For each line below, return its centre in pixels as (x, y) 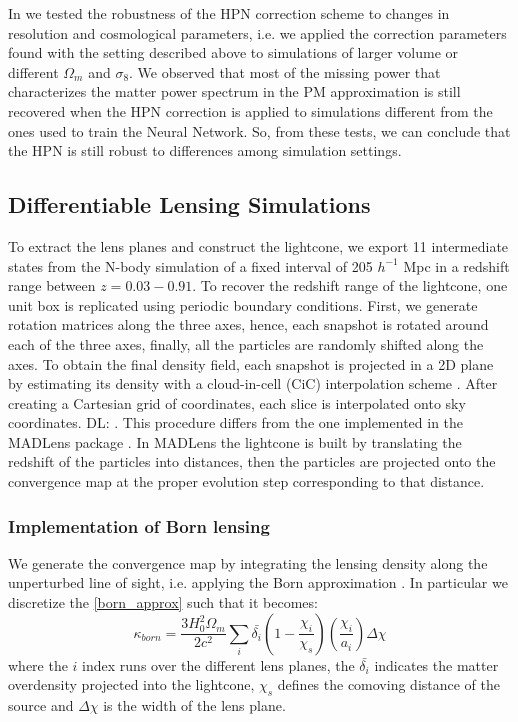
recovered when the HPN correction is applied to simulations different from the (250, 110)
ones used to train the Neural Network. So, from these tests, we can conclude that (259, 130)
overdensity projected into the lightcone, (131, 684)
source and (41, 705)
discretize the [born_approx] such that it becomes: (163, 602)
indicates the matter (436, 664)
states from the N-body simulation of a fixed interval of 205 (190, 265)
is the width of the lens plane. (194, 705)
